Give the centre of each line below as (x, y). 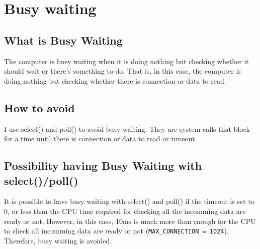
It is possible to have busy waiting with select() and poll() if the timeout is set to (129, 201)
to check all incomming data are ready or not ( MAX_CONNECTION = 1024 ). (116, 231)
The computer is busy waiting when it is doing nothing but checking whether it (126, 61)
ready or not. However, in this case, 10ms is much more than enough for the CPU (130, 221)
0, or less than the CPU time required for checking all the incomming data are (125, 211)
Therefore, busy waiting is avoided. (58, 240)
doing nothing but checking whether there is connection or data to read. (115, 80)
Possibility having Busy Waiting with (103, 166)
